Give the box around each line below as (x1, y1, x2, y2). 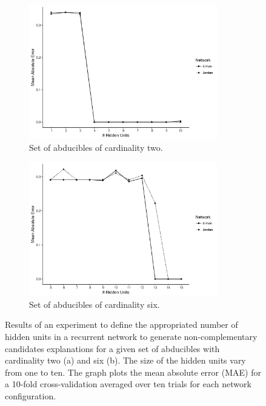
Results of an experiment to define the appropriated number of (5, 318, 238, 331)
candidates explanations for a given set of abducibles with (5, 342, 220, 354)
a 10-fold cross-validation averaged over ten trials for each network (5, 378, 251, 390)
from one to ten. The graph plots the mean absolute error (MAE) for (5, 365, 261, 378)
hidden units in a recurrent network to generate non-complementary (5, 330, 258, 342)
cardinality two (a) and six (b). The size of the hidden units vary (5, 354, 246, 367)
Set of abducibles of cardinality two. (29, 141, 163, 153)
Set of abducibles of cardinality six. (29, 298, 160, 310)
